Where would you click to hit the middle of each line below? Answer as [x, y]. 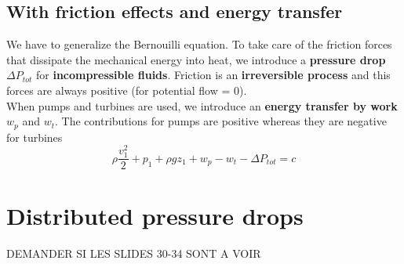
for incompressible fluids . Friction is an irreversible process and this [213, 75]
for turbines [35, 137]
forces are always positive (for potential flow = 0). [127, 90]
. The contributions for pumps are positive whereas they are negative [221, 121]
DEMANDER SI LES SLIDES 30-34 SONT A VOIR [134, 253]
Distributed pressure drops [155, 215]
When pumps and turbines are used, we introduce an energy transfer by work [202, 105]
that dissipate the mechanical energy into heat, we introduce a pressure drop [196, 59]
